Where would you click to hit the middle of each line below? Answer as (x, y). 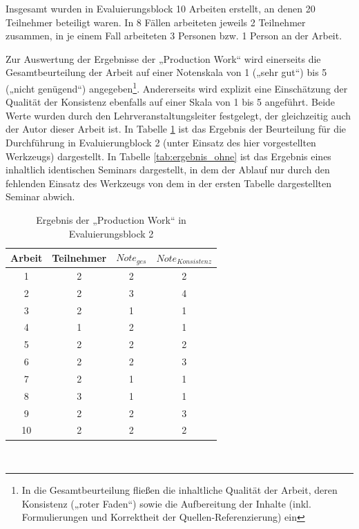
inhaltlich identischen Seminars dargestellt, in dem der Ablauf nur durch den (168, 170)
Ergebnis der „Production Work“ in (111, 219)
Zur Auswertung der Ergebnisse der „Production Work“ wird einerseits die (163, 58)
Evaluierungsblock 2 (111, 233)
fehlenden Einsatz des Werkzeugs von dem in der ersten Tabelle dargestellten (169, 183)
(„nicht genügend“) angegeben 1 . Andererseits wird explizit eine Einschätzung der (177, 87)
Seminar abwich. (40, 196)
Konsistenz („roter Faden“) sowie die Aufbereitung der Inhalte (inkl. (166, 503)
